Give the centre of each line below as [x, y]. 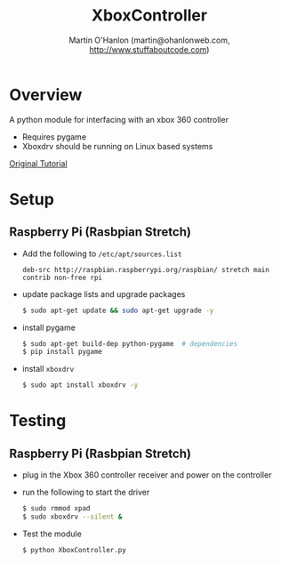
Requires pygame [54, 137]
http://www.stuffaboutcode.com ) [149, 49]
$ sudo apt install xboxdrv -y [80, 385]
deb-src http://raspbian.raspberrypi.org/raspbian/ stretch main [145, 269]
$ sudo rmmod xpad [56, 509]
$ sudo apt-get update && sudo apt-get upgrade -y [118, 310]
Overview [46, 95]
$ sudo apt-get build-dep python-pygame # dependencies [130, 343]
